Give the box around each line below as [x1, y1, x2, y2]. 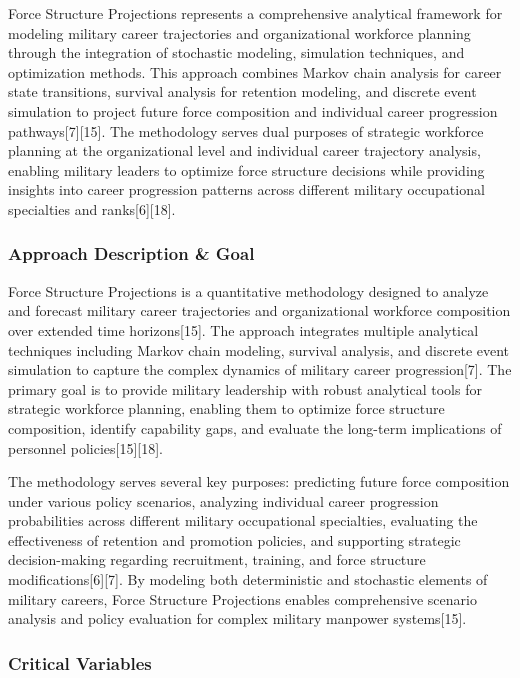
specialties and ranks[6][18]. [8, 198, 176, 219]
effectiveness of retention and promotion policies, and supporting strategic [8, 529, 461, 550]
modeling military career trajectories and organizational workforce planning [8, 22, 471, 43]
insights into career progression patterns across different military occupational [8, 179, 485, 200]
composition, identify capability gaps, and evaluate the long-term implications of [8, 417, 502, 438]
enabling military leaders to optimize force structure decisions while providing [8, 159, 485, 180]
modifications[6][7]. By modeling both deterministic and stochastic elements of [8, 569, 488, 590]
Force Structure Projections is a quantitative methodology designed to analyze [8, 280, 489, 301]
